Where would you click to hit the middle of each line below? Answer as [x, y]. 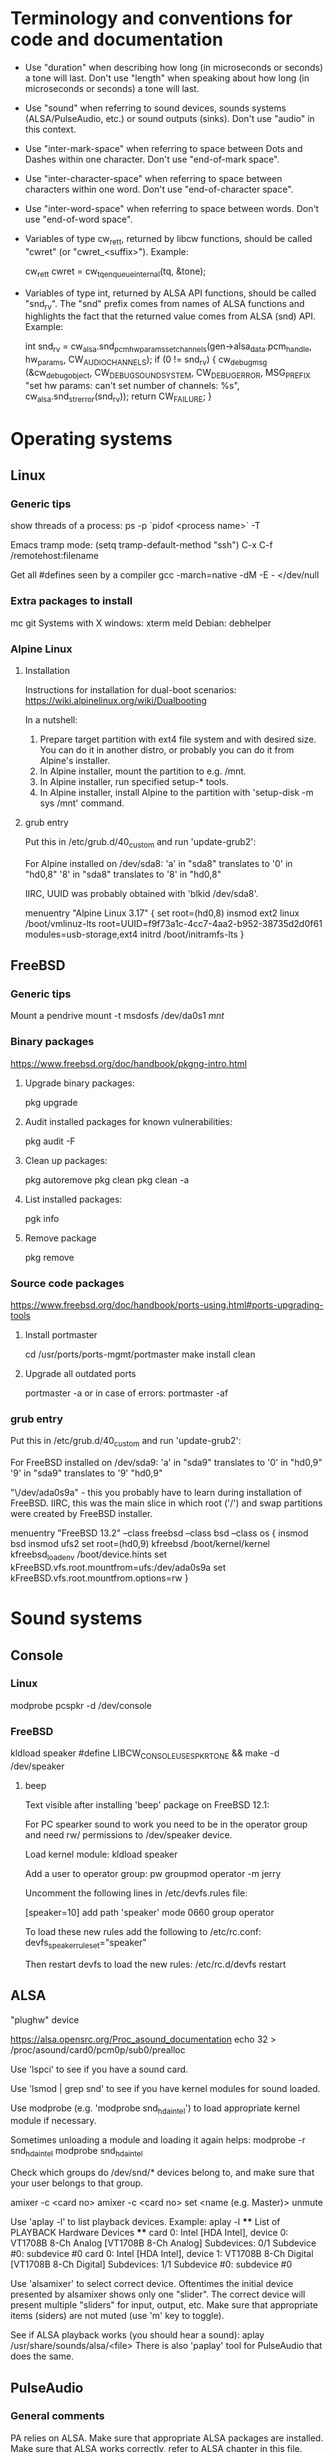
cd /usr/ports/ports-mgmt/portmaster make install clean [140, 1354]
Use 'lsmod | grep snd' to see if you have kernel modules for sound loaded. [165, 2088]
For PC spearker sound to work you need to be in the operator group [166, 1824]
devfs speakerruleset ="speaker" [85, 1943]
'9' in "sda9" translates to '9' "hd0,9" [86, 1473]
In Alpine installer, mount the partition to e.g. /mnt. [143, 771]
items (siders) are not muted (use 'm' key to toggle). [117, 2316]
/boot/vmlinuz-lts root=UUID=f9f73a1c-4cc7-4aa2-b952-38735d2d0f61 [173, 923]
